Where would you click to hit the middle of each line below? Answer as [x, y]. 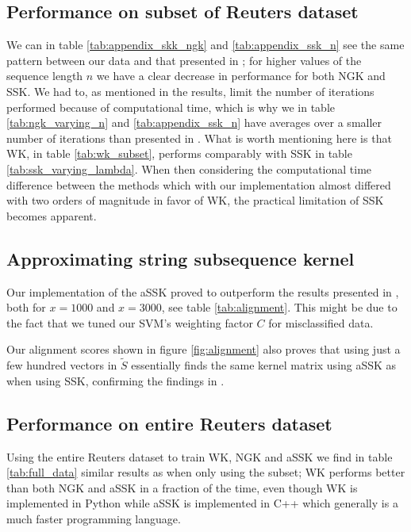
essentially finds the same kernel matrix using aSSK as [264, 365]
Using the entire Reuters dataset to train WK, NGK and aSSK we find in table [200, 456]
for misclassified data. [321, 322]
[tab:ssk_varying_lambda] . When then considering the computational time [189, 168]
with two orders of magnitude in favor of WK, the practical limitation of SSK [195, 200]
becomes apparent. [52, 215]
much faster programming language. [94, 518]
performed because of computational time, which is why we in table [171, 107]
